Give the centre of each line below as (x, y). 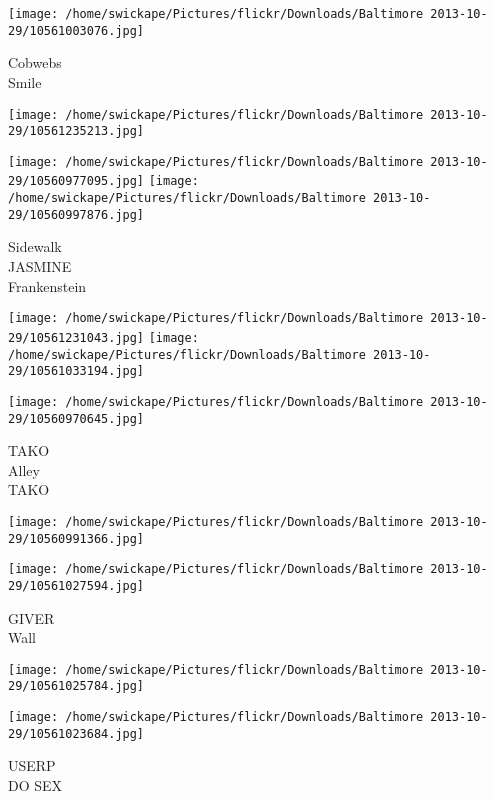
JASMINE (40, 266)
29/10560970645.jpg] (76, 418)
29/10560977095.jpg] (76, 181)
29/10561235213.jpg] (76, 131)
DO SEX (35, 784)
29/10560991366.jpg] (76, 538)
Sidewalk (35, 246)
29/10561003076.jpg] (76, 30)
